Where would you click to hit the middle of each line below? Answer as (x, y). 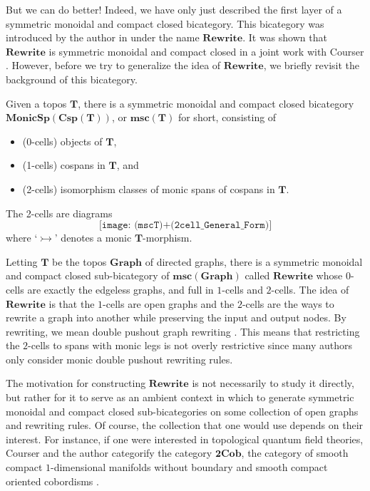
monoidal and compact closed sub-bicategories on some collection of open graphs (182, 411)
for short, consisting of (227, 117)
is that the (72, 303)
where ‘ (22, 238)
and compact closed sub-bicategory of (88, 275)
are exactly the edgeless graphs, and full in (120, 289)
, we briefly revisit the (311, 65)
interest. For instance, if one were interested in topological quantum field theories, (185, 439)
